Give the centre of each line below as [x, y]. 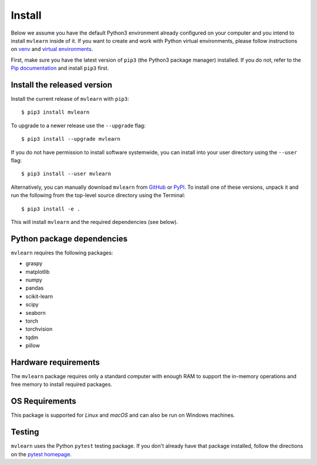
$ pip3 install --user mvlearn [66, 174]
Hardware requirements [55, 362]
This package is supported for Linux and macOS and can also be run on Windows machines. [123, 415]
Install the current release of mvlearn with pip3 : [70, 99]
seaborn [36, 313]
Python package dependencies [69, 238]
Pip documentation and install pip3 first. [60, 68]
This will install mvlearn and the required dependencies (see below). [95, 222]
